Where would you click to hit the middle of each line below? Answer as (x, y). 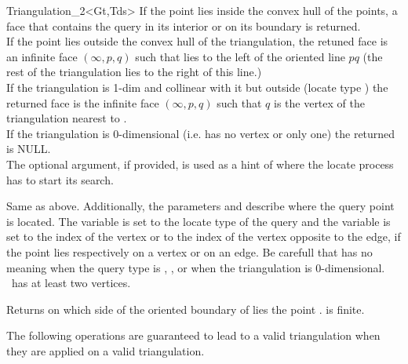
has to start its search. (60, 179)
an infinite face (42, 56)
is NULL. (29, 149)
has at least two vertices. (71, 283)
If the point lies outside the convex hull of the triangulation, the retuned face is (197, 41)
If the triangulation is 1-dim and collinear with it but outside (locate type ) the (197, 87)
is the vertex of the (319, 102)
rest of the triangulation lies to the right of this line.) (134, 72)
